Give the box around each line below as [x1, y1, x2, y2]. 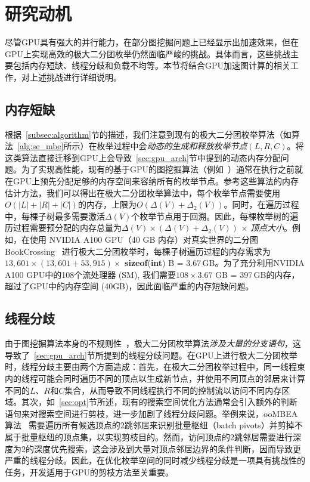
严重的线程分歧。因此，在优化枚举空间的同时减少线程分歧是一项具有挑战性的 [5, 454, 305, 466]
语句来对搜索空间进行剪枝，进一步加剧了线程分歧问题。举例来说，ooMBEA [5, 407, 298, 419]
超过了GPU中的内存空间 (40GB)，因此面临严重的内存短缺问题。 [5, 280, 254, 292]
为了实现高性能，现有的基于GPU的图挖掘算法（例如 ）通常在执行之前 [21, 163, 295, 175]
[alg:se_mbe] [17, 140, 64, 152]
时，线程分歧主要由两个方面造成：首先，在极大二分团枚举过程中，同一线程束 [5, 360, 305, 373]
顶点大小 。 [250, 221, 293, 234]
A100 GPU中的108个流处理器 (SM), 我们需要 [5, 268, 176, 280]
